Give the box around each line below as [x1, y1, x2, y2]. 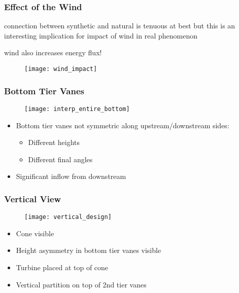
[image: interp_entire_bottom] [24, 105, 130, 113]
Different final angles [28, 154, 93, 164]
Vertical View [4, 192, 61, 205]
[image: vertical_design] [24, 213, 112, 221]
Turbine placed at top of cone [16, 262, 109, 272]
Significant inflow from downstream [16, 171, 126, 181]
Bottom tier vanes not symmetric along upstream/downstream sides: [16, 120, 229, 130]
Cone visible [16, 228, 54, 238]
